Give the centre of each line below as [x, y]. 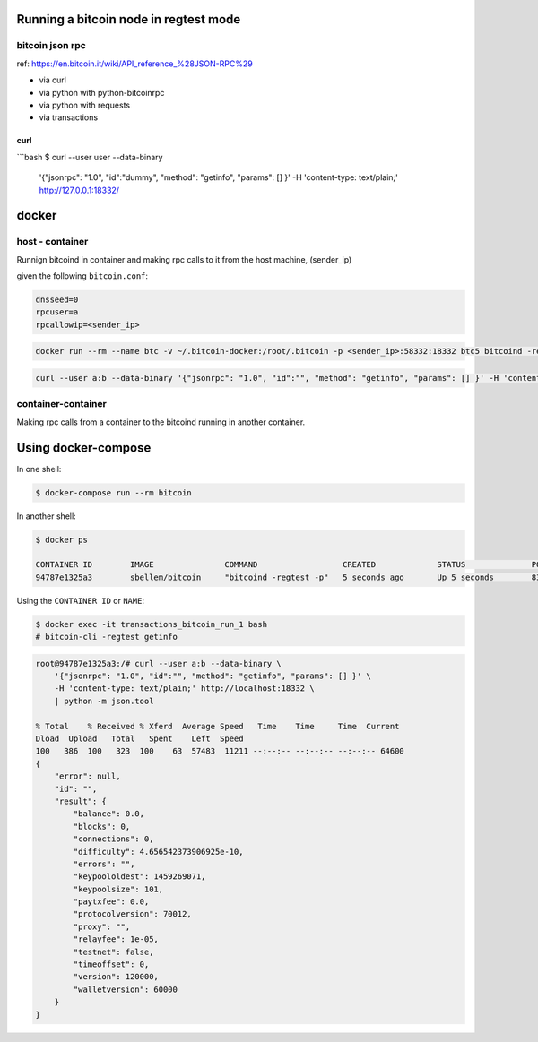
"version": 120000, [116, 977]
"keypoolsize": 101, [118, 889]
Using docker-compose [84, 448]
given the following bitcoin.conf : [82, 276]
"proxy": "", [102, 926]
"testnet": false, [113, 952]
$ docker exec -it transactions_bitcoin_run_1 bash [152, 624]
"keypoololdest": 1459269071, [139, 877]
